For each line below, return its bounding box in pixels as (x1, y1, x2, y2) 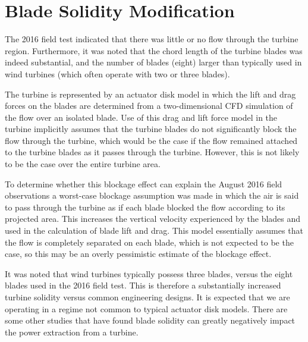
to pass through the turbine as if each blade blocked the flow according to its (5, 200, 285, 213)
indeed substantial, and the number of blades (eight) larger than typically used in (5, 56, 302, 68)
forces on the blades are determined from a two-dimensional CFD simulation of (5, 99, 293, 112)
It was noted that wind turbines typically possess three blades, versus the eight (5, 267, 293, 280)
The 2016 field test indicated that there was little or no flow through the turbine (5, 33, 298, 45)
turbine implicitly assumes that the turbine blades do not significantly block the (5, 123, 297, 135)
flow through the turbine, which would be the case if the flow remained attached (5, 134, 298, 146)
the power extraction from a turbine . (5, 325, 139, 338)
